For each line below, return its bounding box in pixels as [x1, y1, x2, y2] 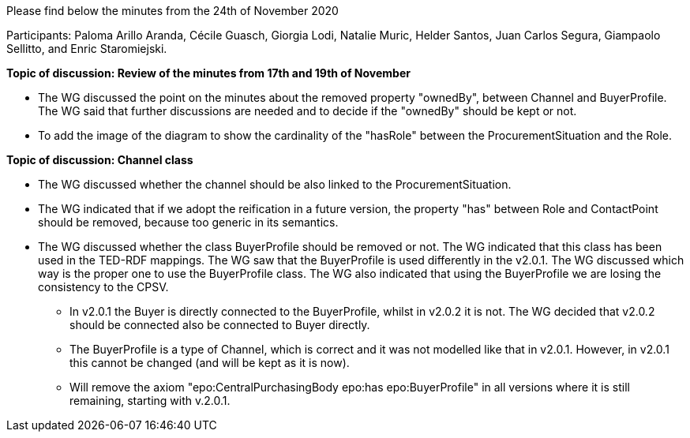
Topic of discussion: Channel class [6, 153, 193, 167]
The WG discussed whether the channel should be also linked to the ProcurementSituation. [38, 178, 512, 191]
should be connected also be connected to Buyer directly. [69, 318, 370, 331]
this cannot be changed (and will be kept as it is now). [69, 356, 350, 369]
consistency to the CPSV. [38, 280, 169, 294]
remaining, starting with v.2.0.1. [69, 394, 231, 407]
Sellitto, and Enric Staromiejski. [6, 42, 167, 55]
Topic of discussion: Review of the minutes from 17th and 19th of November [6, 66, 411, 80]
